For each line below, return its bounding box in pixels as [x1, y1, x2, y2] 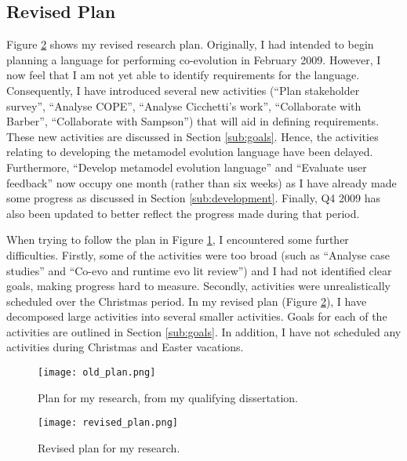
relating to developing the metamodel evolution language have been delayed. [6, 143, 373, 160]
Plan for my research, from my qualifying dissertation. [38, 389, 298, 405]
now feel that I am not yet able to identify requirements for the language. [6, 67, 360, 83]
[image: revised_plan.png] [38, 417, 178, 429]
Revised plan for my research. [38, 439, 180, 456]
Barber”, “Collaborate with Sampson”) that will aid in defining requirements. [6, 113, 380, 129]
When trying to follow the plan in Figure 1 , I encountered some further [6, 231, 349, 248]
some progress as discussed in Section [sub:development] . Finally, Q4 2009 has [6, 190, 380, 206]
